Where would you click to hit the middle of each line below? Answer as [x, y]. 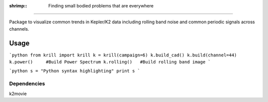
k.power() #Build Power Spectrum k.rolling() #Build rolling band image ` [110, 62]
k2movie [18, 94]
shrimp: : [18, 6]
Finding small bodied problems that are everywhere [101, 6]
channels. [19, 29]
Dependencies [27, 84]
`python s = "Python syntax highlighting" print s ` [75, 71]
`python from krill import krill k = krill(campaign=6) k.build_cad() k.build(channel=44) [123, 55]
